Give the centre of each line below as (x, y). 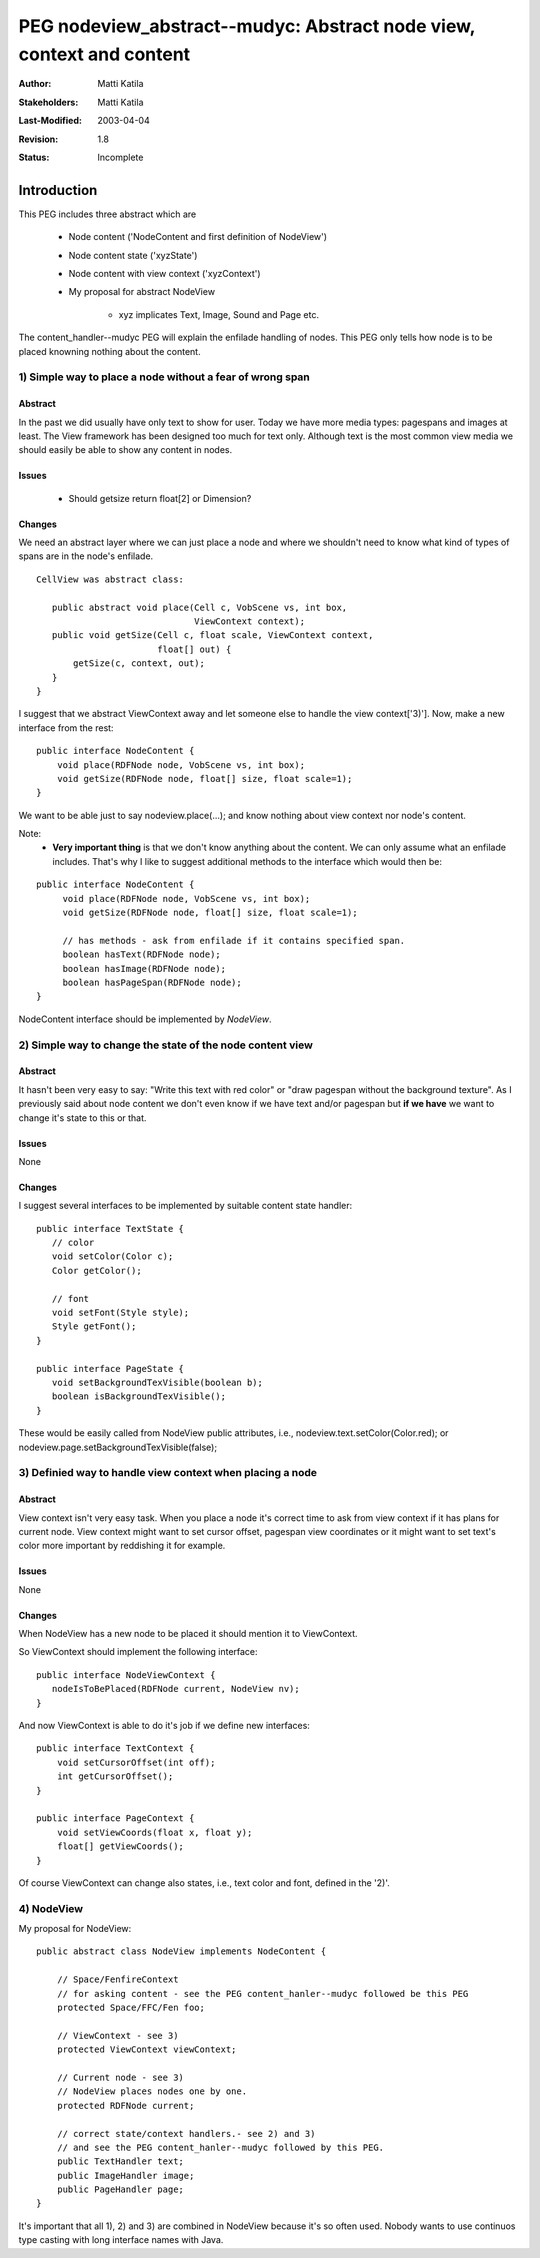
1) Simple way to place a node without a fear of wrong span (164, 377)
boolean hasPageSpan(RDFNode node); (152, 982)
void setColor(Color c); (112, 1256)
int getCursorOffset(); (115, 1776)
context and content (104, 54)
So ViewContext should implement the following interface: (138, 1652)
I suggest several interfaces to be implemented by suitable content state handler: (185, 1206)
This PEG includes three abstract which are (107, 214)
